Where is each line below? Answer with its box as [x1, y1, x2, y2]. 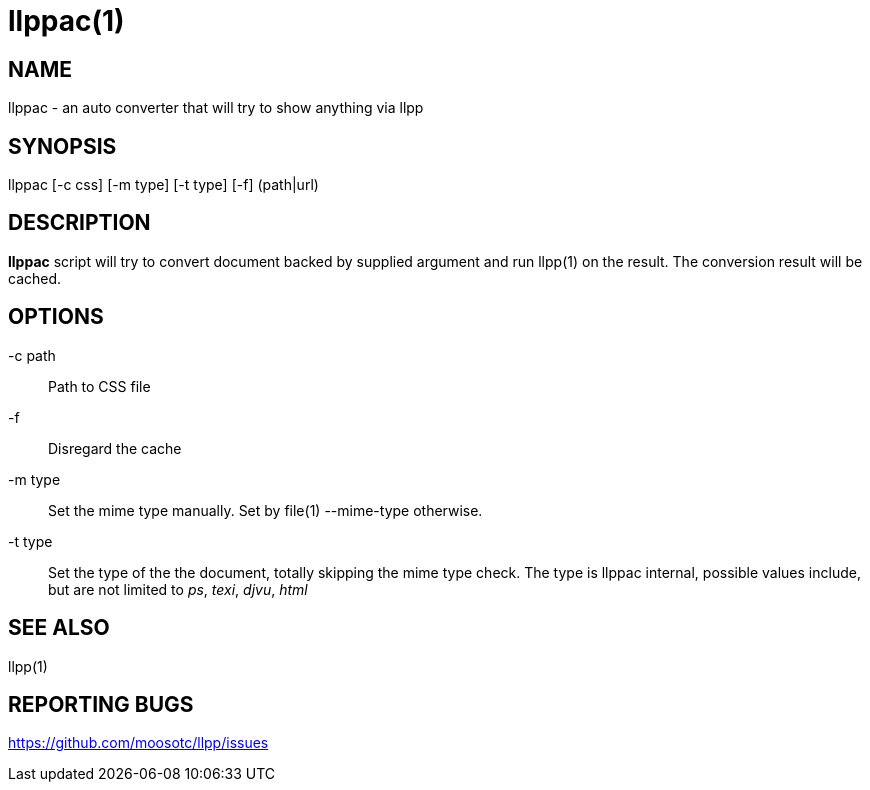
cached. [8, 269, 62, 287]
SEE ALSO [8, 615, 110, 641]
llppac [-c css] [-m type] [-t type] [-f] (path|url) [8, 176, 319, 194]
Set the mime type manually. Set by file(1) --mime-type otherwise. [48, 501, 483, 519]
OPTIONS [8, 304, 104, 330]
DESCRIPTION [8, 210, 151, 236]
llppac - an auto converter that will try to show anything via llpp [8, 99, 424, 117]
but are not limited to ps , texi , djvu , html [48, 580, 308, 598]
